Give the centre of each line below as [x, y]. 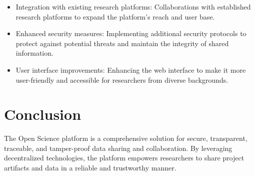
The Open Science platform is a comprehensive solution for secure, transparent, [126, 138]
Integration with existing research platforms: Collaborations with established [133, 7]
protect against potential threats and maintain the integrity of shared [122, 43]
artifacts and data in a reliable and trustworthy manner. [90, 168]
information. [34, 53]
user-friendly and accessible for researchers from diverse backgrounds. [122, 79]
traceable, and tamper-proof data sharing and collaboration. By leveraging [118, 148]
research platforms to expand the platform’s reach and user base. [115, 16]
